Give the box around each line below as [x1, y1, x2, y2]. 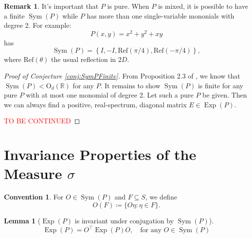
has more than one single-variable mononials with [87, 10, 234, 20]
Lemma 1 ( [4, 215, 41, 225]
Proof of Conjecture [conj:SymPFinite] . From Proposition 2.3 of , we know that [4, 71, 240, 81]
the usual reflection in [51, 54, 116, 64]
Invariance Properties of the [4, 144, 197, 164]
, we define [145, 192, 177, 202]
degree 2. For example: [4, 20, 72, 30]
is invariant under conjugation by [74, 215, 174, 225]
